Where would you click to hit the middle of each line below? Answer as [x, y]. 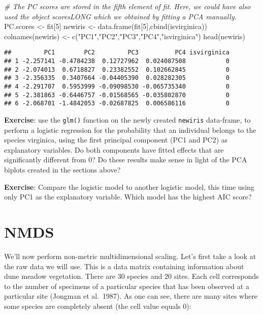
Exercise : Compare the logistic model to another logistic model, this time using [129, 187]
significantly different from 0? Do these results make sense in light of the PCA [126, 160]
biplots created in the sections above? [62, 169]
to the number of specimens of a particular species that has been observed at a [127, 286]
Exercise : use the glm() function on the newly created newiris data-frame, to [127, 119]
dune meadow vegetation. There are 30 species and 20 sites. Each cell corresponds [131, 276]
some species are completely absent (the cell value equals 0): [98, 306]
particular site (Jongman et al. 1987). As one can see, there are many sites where [131, 296]
